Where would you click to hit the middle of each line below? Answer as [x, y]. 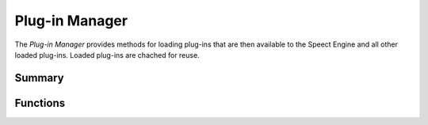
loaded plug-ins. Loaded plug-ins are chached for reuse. [107, 55]
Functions [40, 103]
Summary [39, 78]
